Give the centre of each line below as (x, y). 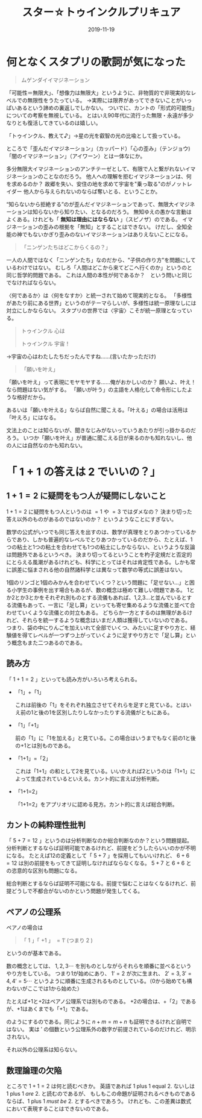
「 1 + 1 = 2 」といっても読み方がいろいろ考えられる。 (73, 679)
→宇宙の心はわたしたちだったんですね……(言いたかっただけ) (81, 356)
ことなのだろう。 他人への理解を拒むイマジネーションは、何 (117, 176)
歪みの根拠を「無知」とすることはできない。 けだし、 (110, 227)
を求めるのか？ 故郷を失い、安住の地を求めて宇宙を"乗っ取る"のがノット (96, 184)
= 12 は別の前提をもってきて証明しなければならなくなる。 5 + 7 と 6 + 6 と (99, 863)
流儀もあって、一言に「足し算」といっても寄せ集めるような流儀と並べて (100, 605)
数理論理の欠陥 (34, 1070)
